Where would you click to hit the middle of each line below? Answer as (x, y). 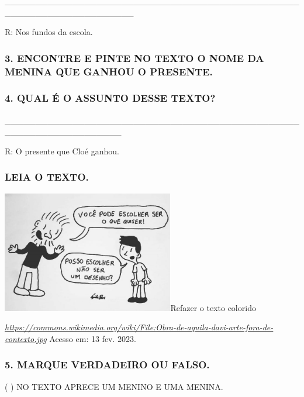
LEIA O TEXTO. (47, 177)
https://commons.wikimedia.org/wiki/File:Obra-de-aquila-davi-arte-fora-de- (139, 327)
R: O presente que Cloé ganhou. (62, 151)
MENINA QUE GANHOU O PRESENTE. (109, 71)
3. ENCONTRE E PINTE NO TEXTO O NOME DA (134, 58)
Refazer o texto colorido (213, 307)
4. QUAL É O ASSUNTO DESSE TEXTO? (110, 98)
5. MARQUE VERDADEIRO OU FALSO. (107, 365)
